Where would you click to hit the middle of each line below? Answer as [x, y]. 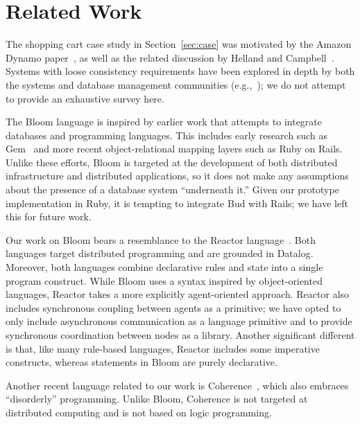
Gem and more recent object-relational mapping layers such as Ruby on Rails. [174, 149]
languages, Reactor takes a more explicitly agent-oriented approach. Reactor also [178, 294]
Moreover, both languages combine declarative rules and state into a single [164, 267]
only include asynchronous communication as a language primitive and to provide [179, 321]
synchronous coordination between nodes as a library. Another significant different [180, 335]
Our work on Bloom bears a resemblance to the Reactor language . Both [161, 239]
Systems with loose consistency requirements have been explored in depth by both [180, 71]
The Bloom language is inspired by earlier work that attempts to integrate [164, 122]
